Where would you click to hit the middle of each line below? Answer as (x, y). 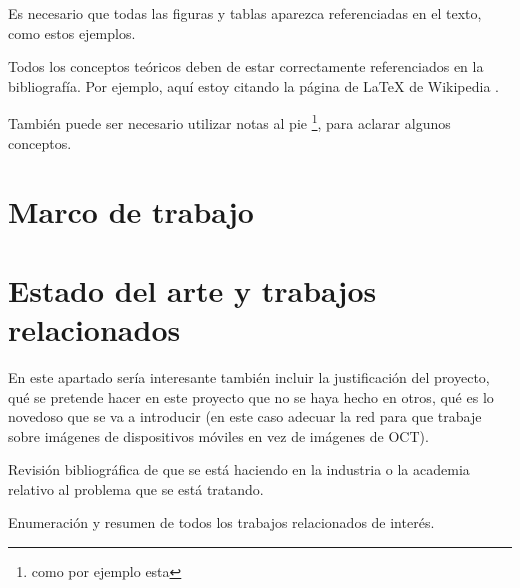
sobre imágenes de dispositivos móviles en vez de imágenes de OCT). (218, 435)
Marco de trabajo (131, 211)
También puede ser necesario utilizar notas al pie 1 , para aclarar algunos (229, 122)
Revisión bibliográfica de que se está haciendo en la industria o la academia (239, 469)
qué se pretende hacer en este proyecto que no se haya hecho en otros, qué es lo (251, 396)
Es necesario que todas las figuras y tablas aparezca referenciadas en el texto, (245, 13)
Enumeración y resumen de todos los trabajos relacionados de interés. (221, 522)
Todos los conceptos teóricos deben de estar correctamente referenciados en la (246, 66)
